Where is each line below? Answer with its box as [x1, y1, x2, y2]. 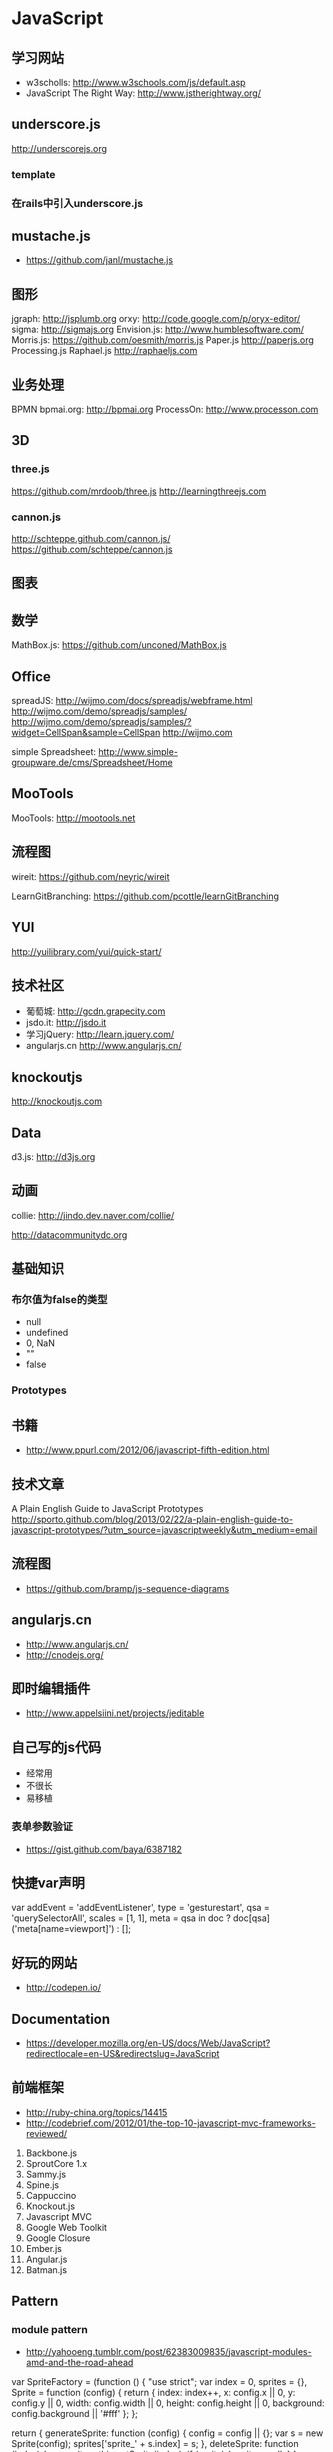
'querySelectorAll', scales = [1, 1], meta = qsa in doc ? [11, 1912, 231, 1924]
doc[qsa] [232, 1912, 271, 1924]
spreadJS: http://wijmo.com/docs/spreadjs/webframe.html [11, 695, 253, 707]
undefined [25, 1327, 69, 1339]
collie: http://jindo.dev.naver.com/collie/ [11, 1209, 175, 1221]
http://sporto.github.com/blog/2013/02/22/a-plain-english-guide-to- [11, 1513, 294, 1526]
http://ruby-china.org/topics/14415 [25, 2106, 168, 2118]
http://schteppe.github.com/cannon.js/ [11, 533, 171, 545]
